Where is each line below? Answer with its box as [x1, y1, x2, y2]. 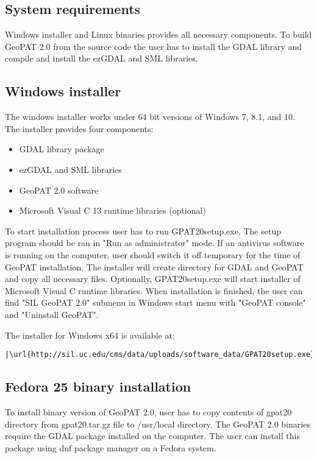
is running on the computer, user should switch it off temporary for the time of [5, 248, 301, 261]
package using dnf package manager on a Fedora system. [5, 441, 216, 454]
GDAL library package [19, 143, 104, 155]
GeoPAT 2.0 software [19, 183, 99, 196]
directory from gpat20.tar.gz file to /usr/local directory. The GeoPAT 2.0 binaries [5, 417, 310, 430]
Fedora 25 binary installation [5, 377, 191, 396]
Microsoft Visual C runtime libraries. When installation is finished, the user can [5, 284, 303, 297]
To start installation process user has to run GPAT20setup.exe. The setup [5, 224, 281, 237]
